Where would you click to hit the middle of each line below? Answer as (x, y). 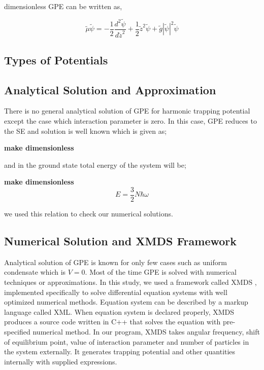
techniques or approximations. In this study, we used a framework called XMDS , (130, 282)
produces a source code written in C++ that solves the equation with (112, 322)
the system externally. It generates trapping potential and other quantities (120, 351)
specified (17, 331)
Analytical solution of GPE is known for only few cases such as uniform (115, 262)
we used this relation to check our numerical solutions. (89, 214)
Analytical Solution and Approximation (110, 89)
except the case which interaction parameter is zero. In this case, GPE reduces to (130, 121)
